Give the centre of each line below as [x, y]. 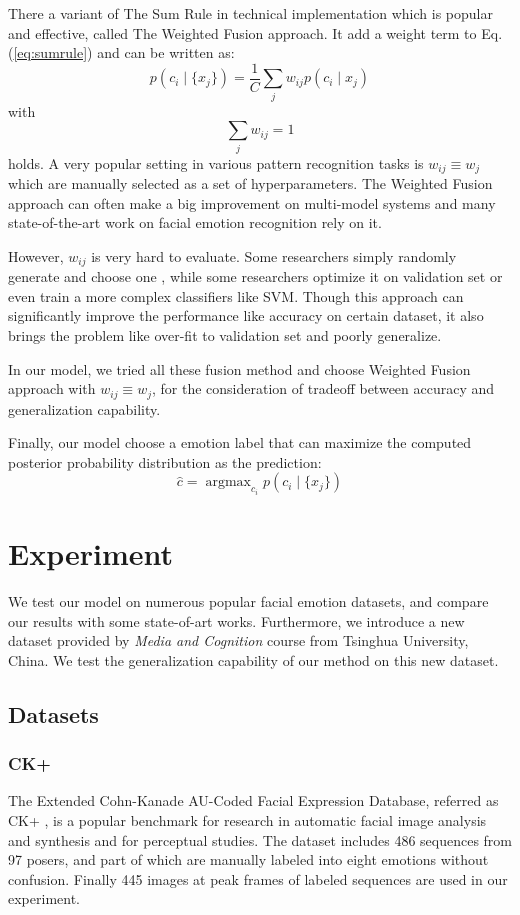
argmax [228, 482]
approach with [52, 388]
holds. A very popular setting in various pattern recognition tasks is [216, 162]
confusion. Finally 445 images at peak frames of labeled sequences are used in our [258, 878]
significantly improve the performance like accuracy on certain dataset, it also [246, 315]
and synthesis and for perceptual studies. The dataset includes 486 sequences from [260, 839]
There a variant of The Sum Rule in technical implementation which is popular [250, 13]
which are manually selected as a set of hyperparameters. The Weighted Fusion [250, 182]
